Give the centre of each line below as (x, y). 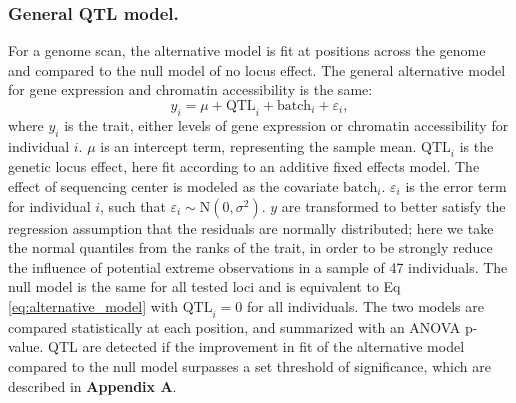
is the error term (456, 185)
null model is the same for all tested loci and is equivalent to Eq (204, 286)
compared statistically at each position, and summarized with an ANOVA (234, 326)
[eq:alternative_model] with (93, 305)
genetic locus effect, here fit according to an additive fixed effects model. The (244, 166)
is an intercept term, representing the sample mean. (258, 145)
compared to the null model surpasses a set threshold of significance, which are (249, 365)
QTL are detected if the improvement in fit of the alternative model (256, 346)
